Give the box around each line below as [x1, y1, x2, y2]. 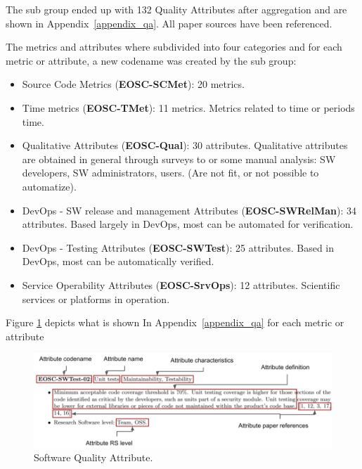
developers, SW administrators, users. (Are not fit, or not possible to [22, 165, 319, 180]
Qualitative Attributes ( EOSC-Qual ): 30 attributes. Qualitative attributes [22, 138, 348, 153]
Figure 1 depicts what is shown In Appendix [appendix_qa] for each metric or [6, 315, 344, 330]
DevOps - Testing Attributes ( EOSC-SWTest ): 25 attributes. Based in [22, 240, 335, 255]
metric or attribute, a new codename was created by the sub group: [6, 53, 297, 68]
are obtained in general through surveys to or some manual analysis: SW [22, 151, 336, 166]
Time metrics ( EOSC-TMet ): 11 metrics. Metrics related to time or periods [22, 100, 355, 115]
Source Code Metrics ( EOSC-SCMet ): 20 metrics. [22, 77, 245, 91]
